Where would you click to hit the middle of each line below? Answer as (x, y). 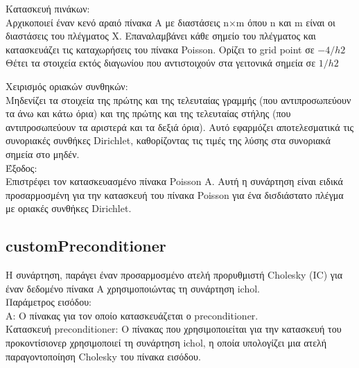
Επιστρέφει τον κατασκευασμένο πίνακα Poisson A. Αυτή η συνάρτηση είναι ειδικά (174, 181)
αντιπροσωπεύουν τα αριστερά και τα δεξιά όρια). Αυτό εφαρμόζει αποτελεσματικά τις (180, 126)
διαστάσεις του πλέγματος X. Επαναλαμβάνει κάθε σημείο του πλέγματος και (161, 36)
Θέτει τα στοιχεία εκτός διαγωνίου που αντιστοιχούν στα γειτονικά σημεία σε (161, 63)
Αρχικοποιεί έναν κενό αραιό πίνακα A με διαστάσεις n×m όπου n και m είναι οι (170, 22)
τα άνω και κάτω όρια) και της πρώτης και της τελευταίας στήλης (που (148, 113)
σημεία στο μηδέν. (43, 154)
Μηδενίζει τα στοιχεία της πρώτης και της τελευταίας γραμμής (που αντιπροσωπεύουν (178, 99)
